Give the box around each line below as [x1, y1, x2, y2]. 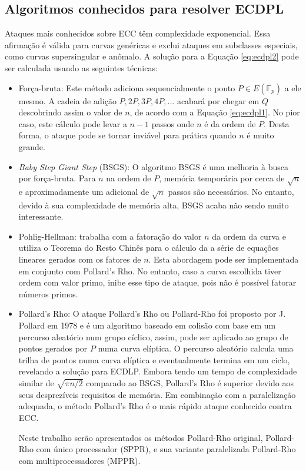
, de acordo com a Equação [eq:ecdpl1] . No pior [129, 106, 300, 118]
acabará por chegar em [177, 94, 260, 107]
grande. [18, 140, 45, 152]
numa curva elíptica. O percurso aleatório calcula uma [98, 342, 294, 354]
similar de [18, 376, 54, 389]
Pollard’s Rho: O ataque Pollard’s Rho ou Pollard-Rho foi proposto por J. [18, 307, 286, 320]
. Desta [264, 117, 290, 130]
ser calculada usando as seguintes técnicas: [5, 61, 158, 74]
